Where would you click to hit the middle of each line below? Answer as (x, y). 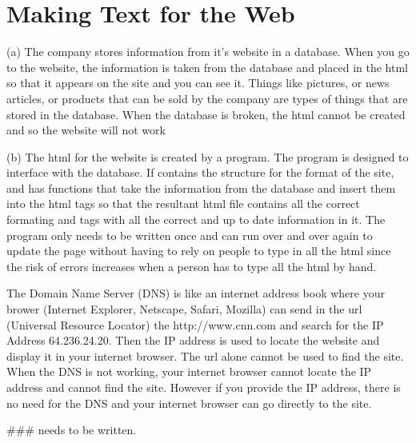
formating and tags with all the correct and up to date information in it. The (196, 220)
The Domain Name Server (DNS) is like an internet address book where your (196, 293)
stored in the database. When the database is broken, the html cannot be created (206, 114)
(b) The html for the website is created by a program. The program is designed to (208, 156)
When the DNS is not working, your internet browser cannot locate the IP (189, 371)
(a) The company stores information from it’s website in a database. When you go (208, 52)
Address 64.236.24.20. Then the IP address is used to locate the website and (193, 340)
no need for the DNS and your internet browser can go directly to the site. (189, 403)
